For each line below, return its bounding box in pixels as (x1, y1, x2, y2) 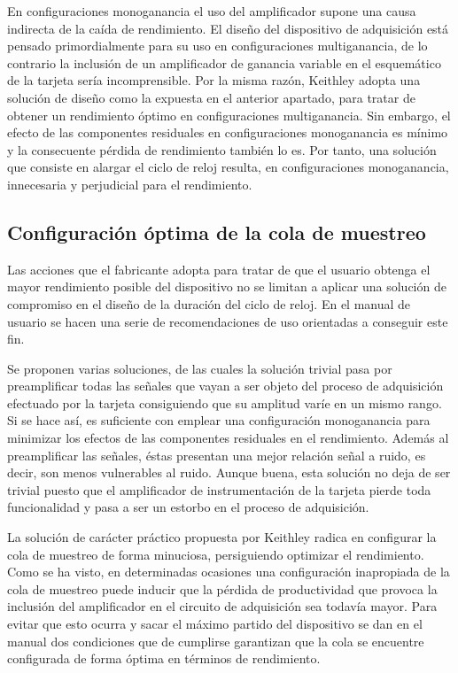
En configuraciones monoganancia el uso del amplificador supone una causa (7, 2, 416, 19)
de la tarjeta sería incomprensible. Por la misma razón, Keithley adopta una (7, 71, 421, 89)
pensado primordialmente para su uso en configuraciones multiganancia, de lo (7, 36, 428, 55)
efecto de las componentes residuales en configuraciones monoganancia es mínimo (7, 123, 448, 142)
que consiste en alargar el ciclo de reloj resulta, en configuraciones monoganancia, (7, 158, 449, 176)
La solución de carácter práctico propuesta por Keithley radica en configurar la (7, 528, 437, 546)
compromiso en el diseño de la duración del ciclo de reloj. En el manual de (7, 294, 411, 313)
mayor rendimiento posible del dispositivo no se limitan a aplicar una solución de (7, 277, 446, 296)
